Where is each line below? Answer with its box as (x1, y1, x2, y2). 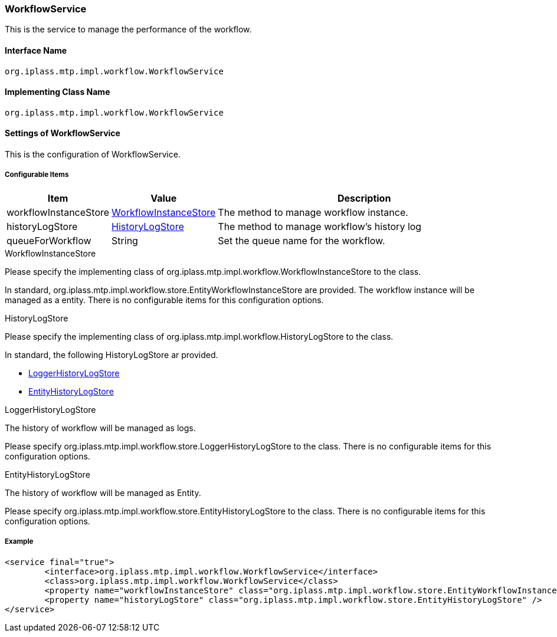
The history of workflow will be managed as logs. (5, 422, 196, 433)
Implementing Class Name (5, 87, 110, 97)
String (112, 234, 138, 247)
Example (5, 537, 34, 546)
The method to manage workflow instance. (218, 206, 408, 218)
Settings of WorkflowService (5, 128, 120, 139)
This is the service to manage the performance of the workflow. (5, 24, 252, 35)
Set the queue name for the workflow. (218, 234, 385, 247)
